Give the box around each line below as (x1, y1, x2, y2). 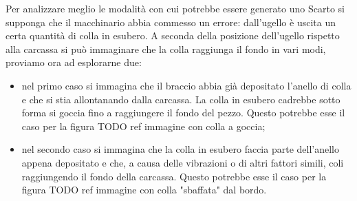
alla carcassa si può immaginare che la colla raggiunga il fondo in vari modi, (6, 41, 326, 56)
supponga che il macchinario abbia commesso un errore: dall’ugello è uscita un (6, 14, 336, 29)
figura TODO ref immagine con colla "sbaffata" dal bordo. (21, 182, 267, 197)
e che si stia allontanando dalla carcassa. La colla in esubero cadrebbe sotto (21, 92, 340, 106)
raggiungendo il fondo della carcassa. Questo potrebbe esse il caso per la (21, 169, 327, 183)
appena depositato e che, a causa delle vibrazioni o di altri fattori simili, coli (21, 155, 344, 169)
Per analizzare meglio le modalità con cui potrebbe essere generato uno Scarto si (6, 1, 345, 15)
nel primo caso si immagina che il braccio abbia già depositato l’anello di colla (21, 78, 351, 92)
